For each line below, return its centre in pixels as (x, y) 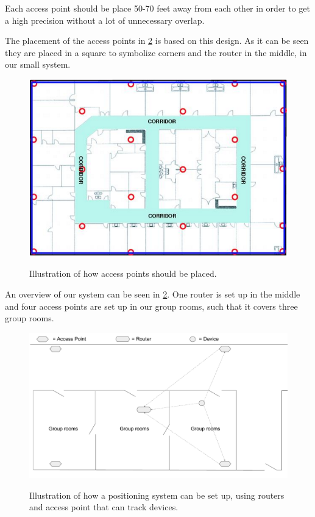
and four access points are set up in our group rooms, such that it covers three (151, 306)
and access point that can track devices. (104, 507)
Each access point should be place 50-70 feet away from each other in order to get (158, 8)
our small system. (38, 64)
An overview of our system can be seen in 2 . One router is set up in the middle (153, 294)
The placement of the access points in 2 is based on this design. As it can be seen (157, 41)
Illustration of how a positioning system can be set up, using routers (157, 495)
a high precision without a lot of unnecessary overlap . (105, 20)
